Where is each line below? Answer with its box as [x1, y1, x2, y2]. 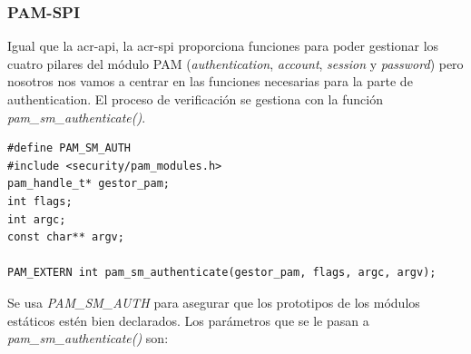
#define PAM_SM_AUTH [7, 142, 132, 155]
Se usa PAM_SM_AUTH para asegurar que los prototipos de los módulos [7, 292, 420, 311]
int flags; [7, 194, 73, 208]
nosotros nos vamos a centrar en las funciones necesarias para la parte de [7, 72, 413, 91]
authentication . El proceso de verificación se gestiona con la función [7, 90, 383, 108]
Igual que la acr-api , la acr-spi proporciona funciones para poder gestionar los [7, 36, 439, 55]
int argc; [7, 212, 66, 226]
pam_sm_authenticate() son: [7, 329, 169, 348]
